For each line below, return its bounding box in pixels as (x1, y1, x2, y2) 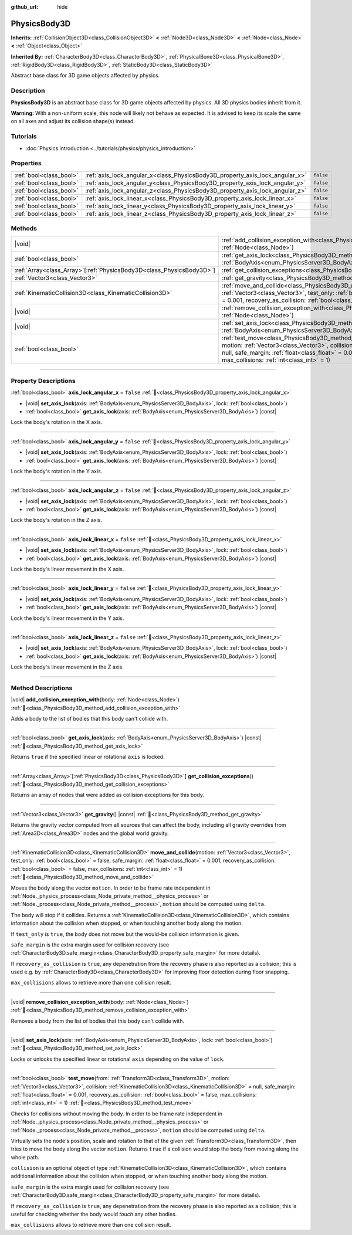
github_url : (11, 4, 38, 10)
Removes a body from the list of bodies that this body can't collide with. (11, 1017, 185, 1024)
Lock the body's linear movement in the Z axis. (11, 663, 124, 671)
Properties (11, 159, 42, 167)
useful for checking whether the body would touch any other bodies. (11, 1211, 177, 1218)
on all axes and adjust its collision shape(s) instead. (11, 118, 135, 125)
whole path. (11, 1153, 40, 1161)
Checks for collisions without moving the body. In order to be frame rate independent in (11, 1110, 223, 1117)
